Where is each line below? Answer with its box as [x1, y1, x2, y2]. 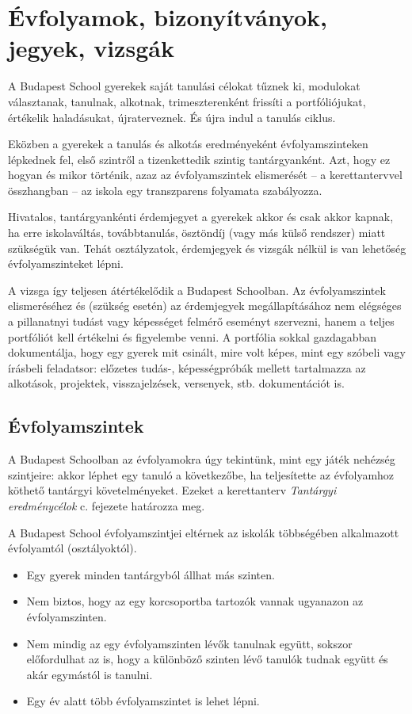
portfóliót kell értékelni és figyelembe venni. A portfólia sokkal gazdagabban [8, 328, 377, 345]
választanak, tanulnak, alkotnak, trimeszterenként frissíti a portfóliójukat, [8, 93, 366, 109]
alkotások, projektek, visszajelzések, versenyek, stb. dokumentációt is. [8, 375, 345, 391]
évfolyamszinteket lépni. [8, 255, 124, 272]
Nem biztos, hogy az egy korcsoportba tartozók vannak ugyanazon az [26, 593, 364, 609]
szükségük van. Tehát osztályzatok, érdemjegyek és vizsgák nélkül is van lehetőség [8, 239, 406, 256]
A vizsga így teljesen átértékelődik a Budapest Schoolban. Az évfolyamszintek [8, 281, 386, 298]
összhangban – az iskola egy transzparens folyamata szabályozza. [8, 181, 322, 198]
